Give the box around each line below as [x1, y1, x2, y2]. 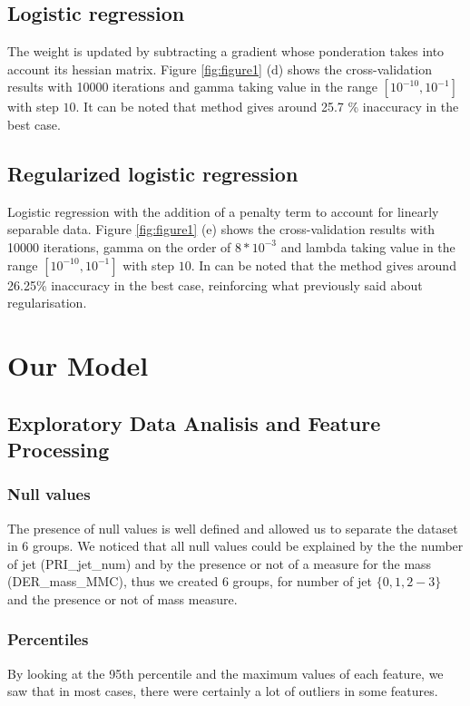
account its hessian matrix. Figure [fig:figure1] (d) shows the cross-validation [7, 59, 432, 78]
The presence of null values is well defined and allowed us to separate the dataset [7, 518, 458, 537]
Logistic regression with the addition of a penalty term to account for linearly [7, 201, 439, 221]
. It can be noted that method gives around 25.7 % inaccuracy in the [75, 97, 459, 116]
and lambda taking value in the [280, 237, 455, 256]
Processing [7, 435, 110, 463]
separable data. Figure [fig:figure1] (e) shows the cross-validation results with [7, 220, 436, 239]
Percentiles [7, 628, 89, 651]
